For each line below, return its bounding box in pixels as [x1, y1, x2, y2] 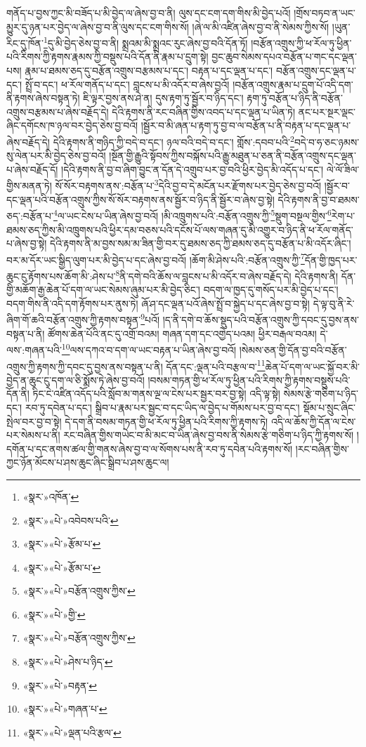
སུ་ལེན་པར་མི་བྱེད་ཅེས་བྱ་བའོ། [6, 148, 106, 163]
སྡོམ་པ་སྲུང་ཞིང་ [303, 399, 355, 414]
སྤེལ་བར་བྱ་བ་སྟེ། [6, 414, 62, 428]
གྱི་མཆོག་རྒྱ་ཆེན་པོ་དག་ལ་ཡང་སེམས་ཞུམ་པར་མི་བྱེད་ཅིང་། [6, 282, 200, 297]
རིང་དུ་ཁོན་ [6, 35, 44, 50]
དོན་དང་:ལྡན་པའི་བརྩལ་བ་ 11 [166, 357, 266, 373]
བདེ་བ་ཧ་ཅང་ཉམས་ [294, 134, 360, 149]
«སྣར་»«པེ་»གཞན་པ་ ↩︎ [22, 701, 107, 716]
